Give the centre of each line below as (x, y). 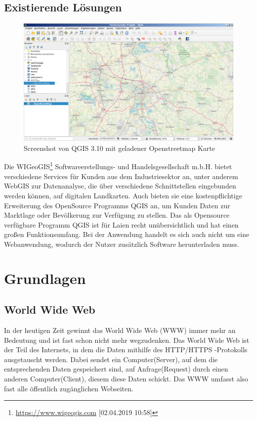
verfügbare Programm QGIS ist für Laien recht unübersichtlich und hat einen (121, 224)
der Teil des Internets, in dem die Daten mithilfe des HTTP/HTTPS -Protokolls (126, 350)
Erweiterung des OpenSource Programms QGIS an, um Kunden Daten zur (117, 205)
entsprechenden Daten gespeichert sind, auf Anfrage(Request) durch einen (116, 369)
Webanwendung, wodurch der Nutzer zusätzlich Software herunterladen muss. (122, 244)
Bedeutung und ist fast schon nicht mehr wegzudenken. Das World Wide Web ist (127, 340)
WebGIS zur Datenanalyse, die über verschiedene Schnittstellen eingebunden (120, 186)
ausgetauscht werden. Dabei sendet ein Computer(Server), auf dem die (111, 359)
